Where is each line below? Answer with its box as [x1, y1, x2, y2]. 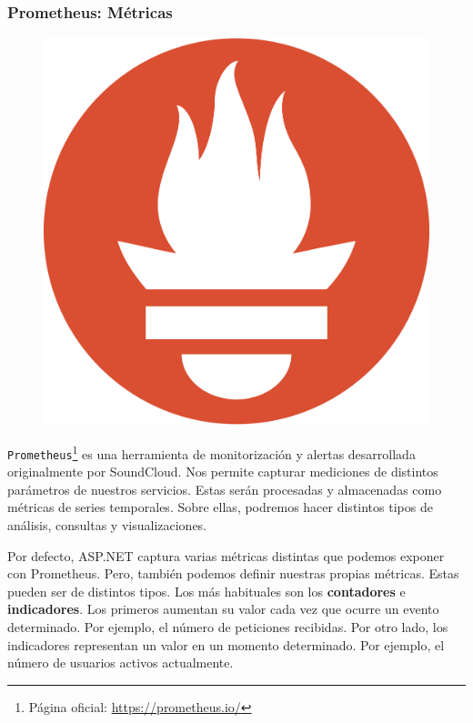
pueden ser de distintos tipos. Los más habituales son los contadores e [7, 581, 406, 600]
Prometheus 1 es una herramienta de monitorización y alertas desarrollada [7, 441, 416, 463]
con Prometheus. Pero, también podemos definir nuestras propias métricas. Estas [7, 564, 459, 583]
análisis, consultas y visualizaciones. [7, 515, 207, 534]
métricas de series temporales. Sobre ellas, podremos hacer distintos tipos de [7, 497, 433, 517]
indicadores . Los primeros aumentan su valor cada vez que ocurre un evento [7, 599, 439, 618]
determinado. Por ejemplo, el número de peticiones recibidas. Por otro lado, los [7, 617, 448, 636]
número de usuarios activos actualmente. [7, 653, 234, 672]
